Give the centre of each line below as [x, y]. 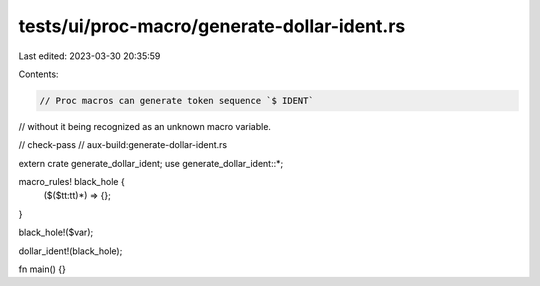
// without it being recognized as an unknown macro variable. [145, 126]
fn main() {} [42, 269]
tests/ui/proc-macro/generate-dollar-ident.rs [212, 26]
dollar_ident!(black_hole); [70, 251]
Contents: [38, 74]
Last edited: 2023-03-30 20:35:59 [89, 56]
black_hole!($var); [56, 232]
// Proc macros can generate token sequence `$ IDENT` [176, 100]
